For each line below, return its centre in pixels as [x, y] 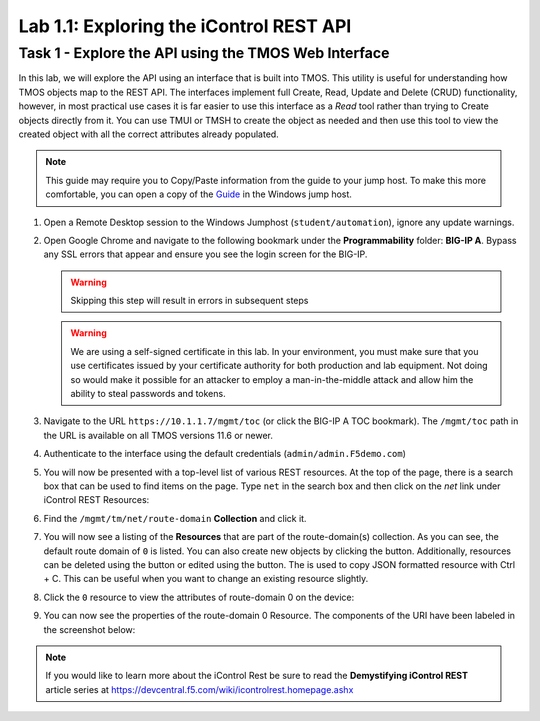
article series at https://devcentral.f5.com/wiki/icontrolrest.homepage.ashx [199, 689]
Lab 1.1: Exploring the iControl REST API [185, 26]
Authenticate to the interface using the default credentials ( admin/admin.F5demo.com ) [225, 454]
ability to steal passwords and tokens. [148, 394]
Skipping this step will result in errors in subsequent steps [189, 301]
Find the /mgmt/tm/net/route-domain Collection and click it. [175, 518]
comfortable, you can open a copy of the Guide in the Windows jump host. [198, 194]
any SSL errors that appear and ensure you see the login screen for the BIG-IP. [205, 254]
